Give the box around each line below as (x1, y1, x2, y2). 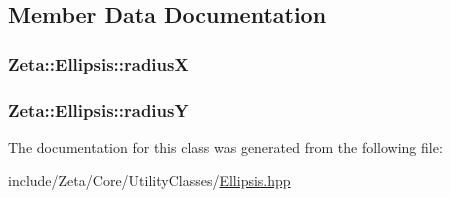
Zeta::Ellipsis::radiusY (8, 97, 189, 122)
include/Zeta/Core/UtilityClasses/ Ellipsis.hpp (8, 170, 291, 191)
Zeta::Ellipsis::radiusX (8, 51, 189, 76)
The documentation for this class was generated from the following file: (8, 136, 443, 157)
